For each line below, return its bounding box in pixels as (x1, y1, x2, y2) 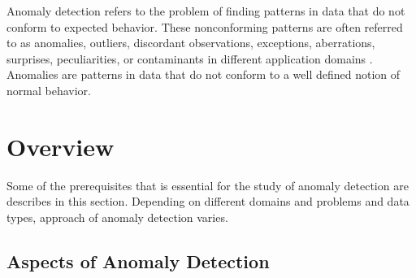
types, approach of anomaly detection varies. (6, 208, 228, 225)
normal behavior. (6, 81, 91, 98)
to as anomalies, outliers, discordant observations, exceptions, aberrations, (6, 34, 375, 51)
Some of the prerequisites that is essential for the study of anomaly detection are (6, 176, 409, 193)
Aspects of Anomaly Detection (6, 248, 270, 273)
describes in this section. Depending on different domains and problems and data (6, 193, 409, 210)
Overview (6, 129, 115, 163)
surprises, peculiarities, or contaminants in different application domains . (6, 50, 373, 67)
